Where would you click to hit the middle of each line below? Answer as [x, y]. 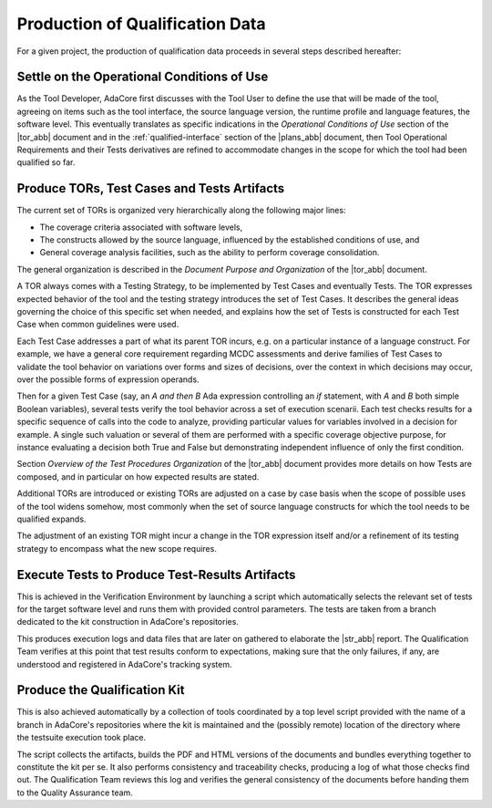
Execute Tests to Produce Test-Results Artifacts [156, 575]
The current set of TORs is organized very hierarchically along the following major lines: [181, 211]
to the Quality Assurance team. [75, 792]
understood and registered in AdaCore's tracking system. [124, 664]
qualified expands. [51, 519]
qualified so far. [46, 162]
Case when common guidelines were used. [98, 325]
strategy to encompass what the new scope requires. [117, 548]
